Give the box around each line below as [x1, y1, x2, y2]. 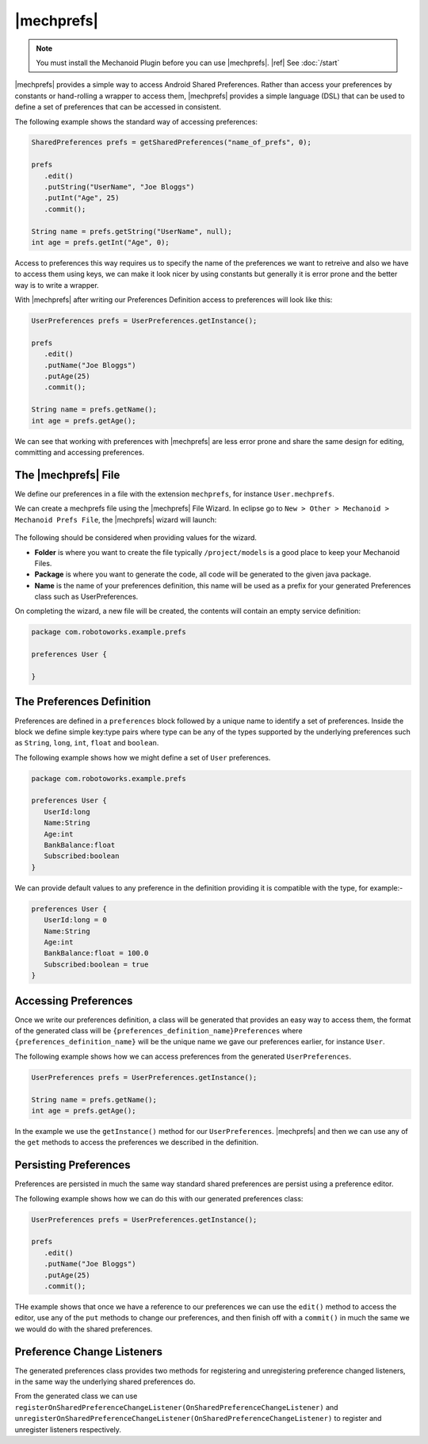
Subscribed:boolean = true [44, 959, 149, 969]
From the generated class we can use [14, 1392, 138, 1401]
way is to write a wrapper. [14, 280, 99, 289]
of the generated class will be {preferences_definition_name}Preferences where [14, 1025, 303, 1035]
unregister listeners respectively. [14, 1424, 122, 1434]
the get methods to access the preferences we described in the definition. [14, 1138, 259, 1147]
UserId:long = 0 [44, 916, 107, 925]
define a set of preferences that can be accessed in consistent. [14, 102, 222, 112]
